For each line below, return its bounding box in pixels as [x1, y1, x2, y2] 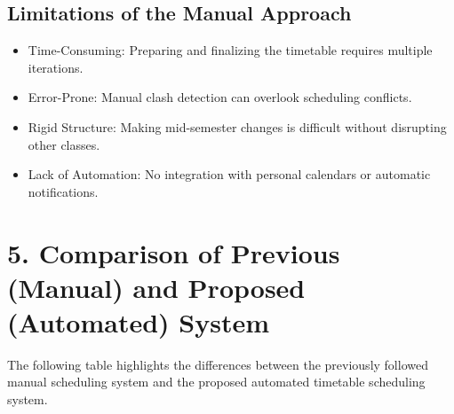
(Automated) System [7, 303, 270, 340]
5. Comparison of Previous [7, 234, 340, 270]
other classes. [28, 135, 100, 153]
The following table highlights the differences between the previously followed [7, 355, 428, 373]
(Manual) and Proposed [7, 269, 306, 305]
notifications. [28, 182, 99, 200]
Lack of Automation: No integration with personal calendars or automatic [28, 165, 431, 184]
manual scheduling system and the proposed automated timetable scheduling [7, 372, 426, 391]
